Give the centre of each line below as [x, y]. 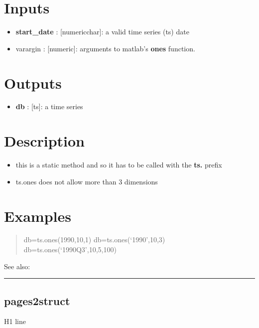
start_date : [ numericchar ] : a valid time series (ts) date [102, 32]
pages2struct [37, 300]
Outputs [33, 82]
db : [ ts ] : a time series [49, 106]
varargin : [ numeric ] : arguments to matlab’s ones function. [105, 48]
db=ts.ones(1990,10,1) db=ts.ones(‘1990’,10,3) [94, 240]
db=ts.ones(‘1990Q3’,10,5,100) [70, 249]
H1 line [15, 321]
